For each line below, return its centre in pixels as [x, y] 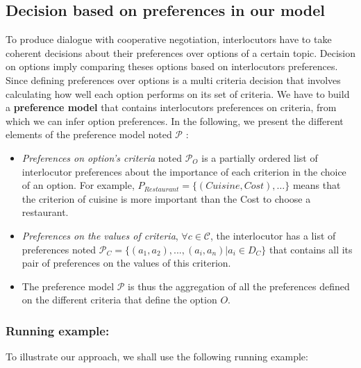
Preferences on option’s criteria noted [102, 157]
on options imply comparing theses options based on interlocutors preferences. [172, 66]
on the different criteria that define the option [119, 300]
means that [317, 185]
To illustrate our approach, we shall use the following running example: [157, 357]
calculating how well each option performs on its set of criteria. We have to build [178, 93]
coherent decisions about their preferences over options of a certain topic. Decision [181, 52]
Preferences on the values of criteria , [100, 235]
